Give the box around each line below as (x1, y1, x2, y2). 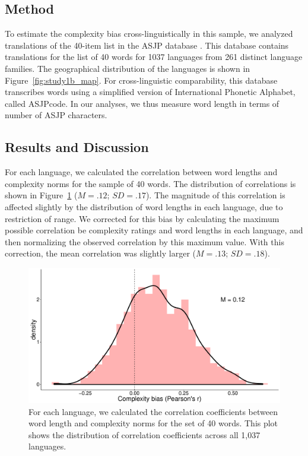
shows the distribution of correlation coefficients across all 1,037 (28, 428, 261, 441)
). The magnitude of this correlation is (145, 189, 285, 201)
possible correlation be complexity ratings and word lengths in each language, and (5, 224, 303, 236)
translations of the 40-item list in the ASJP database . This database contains (5, 39, 289, 51)
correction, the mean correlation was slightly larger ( (5, 247, 196, 259)
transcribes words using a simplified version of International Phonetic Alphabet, (5, 85, 296, 98)
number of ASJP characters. (5, 109, 107, 121)
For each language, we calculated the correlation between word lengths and (5, 166, 278, 178)
